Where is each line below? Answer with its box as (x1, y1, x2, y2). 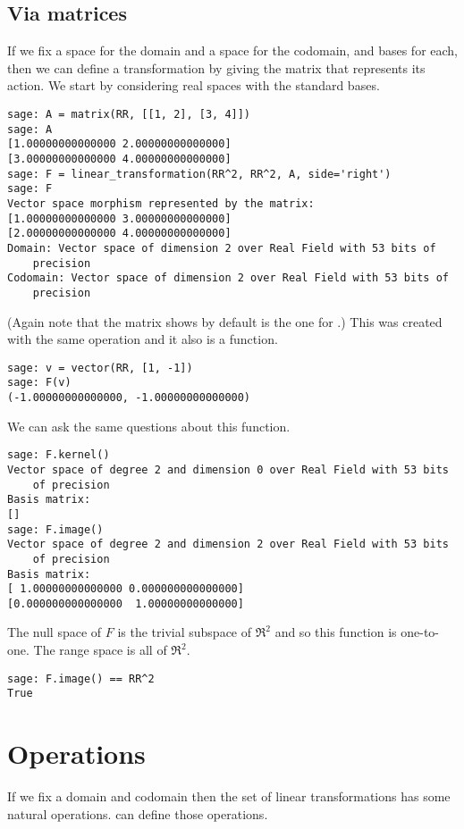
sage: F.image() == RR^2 (7, 672, 155, 685)
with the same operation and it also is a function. (7, 330, 278, 348)
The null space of (7, 623, 102, 641)
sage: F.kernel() (7, 448, 110, 462)
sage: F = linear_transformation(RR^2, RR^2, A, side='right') (7, 167, 392, 180)
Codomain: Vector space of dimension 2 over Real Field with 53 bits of (7, 272, 449, 285)
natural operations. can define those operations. (7, 804, 268, 823)
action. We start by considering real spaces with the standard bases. (7, 76, 380, 95)
